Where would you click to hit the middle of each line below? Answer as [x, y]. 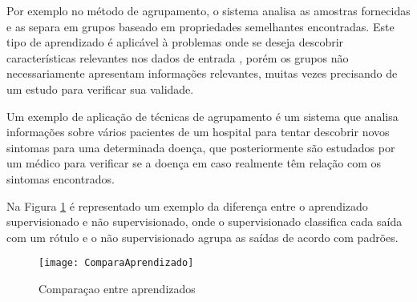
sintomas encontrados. [61, 178]
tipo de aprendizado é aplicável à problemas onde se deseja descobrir [175, 42]
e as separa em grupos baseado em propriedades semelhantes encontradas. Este [200, 26]
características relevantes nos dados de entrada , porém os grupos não [178, 57]
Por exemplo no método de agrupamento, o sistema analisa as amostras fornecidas [208, 10]
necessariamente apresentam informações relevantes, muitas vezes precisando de [202, 73]
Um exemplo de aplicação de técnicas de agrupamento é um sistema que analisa [202, 116]
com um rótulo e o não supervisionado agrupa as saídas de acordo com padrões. [202, 237]
